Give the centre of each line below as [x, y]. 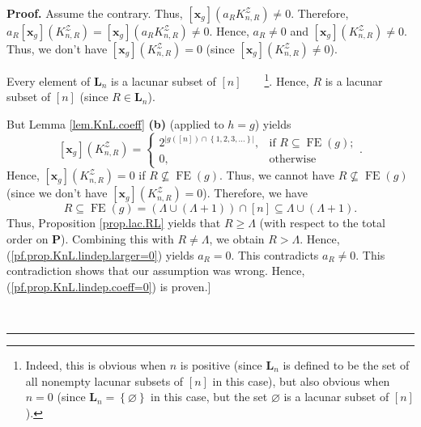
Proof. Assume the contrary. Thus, [95, 13]
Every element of [49, 80]
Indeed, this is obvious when [96, 365]
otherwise [293, 160]
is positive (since [221, 365]
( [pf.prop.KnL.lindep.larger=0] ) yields [100, 254]
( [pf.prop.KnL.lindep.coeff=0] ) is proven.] [109, 286]
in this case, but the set [209, 397]
